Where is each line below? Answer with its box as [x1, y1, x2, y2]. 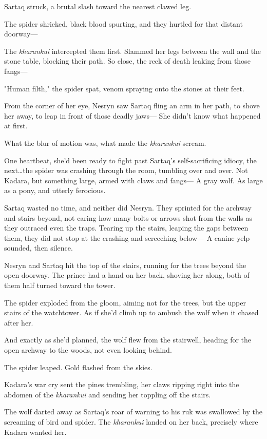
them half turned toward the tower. [4, 280, 116, 291]
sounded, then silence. [4, 242, 73, 253]
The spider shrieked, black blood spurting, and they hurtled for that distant [4, 18, 243, 29]
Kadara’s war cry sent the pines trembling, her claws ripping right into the [4, 379, 239, 390]
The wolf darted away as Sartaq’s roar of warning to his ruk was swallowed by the [4, 406, 263, 417]
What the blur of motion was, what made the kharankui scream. [4, 137, 206, 148]
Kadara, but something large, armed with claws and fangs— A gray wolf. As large [4, 175, 263, 185]
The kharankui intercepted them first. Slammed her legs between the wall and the [4, 45, 261, 56]
